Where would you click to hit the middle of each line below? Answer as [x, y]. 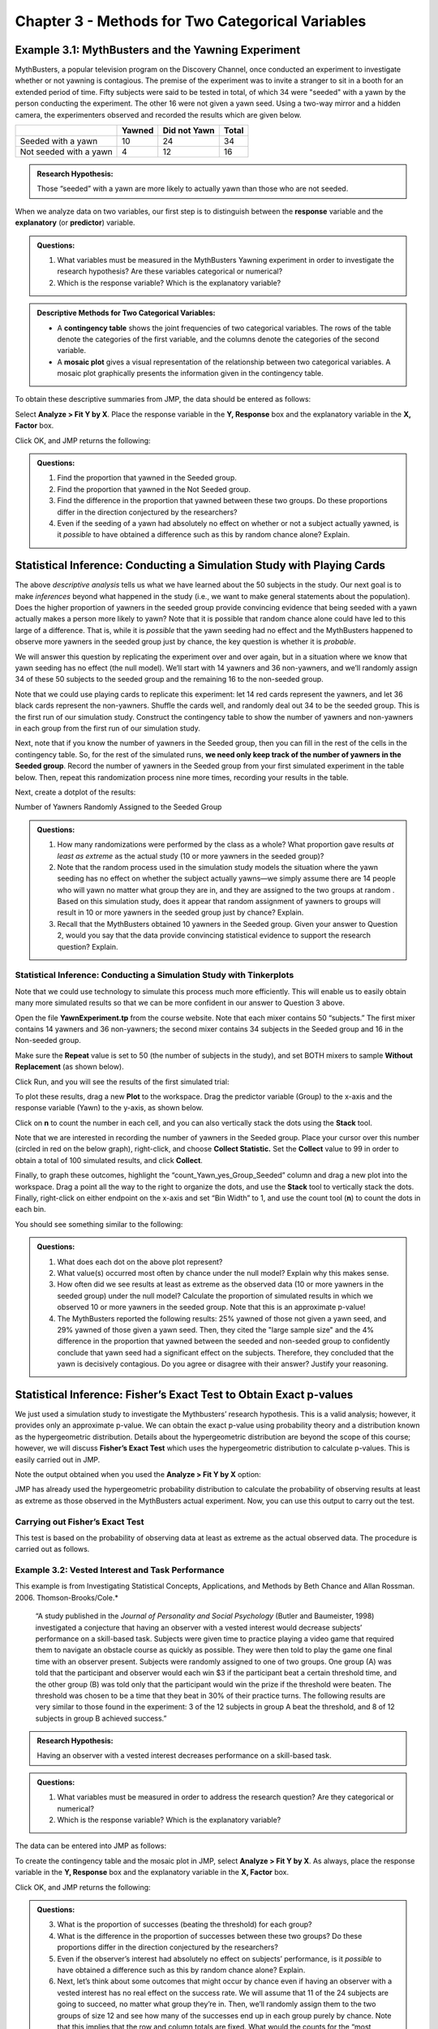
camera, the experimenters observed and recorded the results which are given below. [158, 114]
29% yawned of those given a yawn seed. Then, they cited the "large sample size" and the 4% [216, 1329]
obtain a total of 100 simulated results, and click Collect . [109, 1160]
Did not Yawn [189, 131]
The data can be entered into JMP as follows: [91, 1846]
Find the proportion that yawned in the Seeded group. [147, 478]
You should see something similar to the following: [99, 1224]
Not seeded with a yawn [66, 152]
